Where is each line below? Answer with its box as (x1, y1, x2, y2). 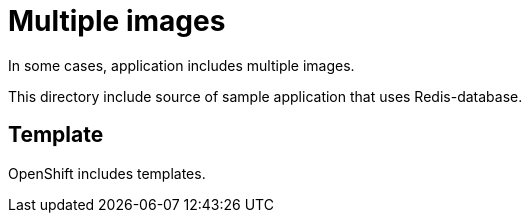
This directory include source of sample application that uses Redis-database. (8, 87, 523, 105)
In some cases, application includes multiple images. (8, 56, 355, 74)
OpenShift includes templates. (8, 164, 206, 182)
